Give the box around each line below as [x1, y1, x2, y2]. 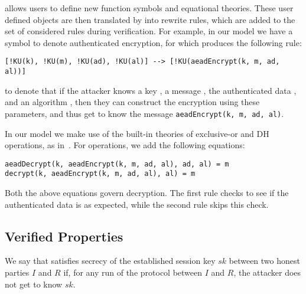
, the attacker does [233, 266, 301, 279]
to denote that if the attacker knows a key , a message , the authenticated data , [5, 84, 297, 96]
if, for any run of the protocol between [63, 266, 203, 279]
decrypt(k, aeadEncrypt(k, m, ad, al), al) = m [5, 169, 196, 178]
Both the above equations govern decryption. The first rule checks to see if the [5, 187, 289, 199]
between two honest [229, 254, 300, 267]
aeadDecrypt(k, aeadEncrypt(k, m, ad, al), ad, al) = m [5, 159, 229, 168]
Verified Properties [5, 227, 123, 245]
